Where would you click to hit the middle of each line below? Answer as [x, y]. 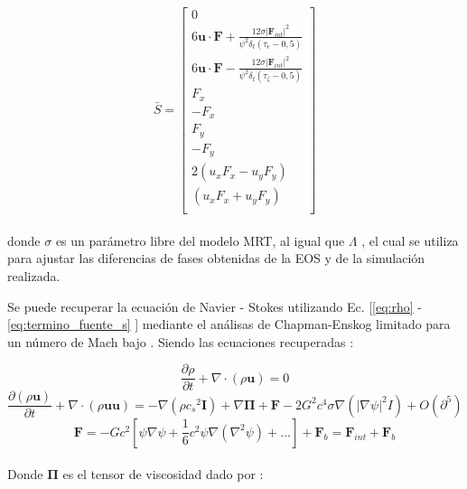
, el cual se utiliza [410, 240]
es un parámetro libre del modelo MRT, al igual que [200, 240]
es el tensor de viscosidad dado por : [163, 474]
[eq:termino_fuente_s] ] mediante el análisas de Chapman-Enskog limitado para [229, 324]
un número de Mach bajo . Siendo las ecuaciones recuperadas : [181, 341]
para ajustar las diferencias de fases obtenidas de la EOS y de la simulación [216, 258]
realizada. [34, 275]
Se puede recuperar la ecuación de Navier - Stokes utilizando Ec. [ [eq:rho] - [215, 306]
